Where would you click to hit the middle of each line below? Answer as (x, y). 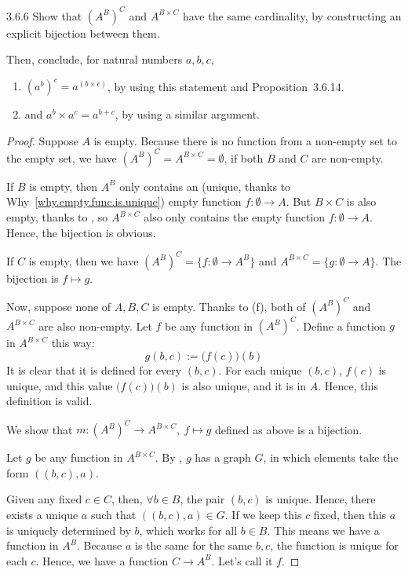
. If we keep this (263, 514)
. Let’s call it (242, 560)
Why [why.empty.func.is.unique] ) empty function (124, 201)
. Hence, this (348, 385)
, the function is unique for (335, 545)
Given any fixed (44, 499)
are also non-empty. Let (95, 325)
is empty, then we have (84, 260)
